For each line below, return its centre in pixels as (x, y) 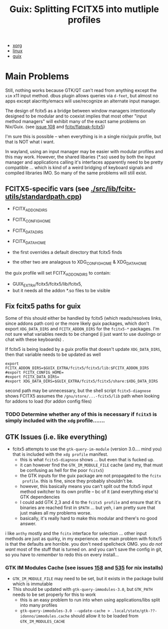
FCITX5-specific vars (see (47, 188)
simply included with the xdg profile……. (55, 421)
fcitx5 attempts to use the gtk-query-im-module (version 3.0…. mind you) (87, 449)
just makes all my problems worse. (56, 513)
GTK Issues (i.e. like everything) (56, 437)
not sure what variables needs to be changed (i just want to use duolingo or (83, 334)
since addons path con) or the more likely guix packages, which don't (77, 324)
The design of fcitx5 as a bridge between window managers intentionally (80, 111)
